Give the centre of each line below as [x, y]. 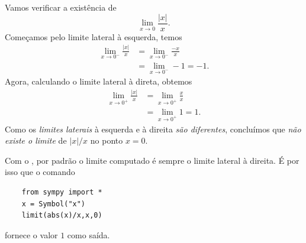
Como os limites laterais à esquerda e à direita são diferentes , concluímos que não [153, 129]
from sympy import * [62, 192]
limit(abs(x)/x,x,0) [62, 216]
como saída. [88, 234]
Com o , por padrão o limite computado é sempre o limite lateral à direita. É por [152, 160]
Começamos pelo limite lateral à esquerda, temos [94, 36]
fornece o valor [31, 234]
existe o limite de [36, 140]
